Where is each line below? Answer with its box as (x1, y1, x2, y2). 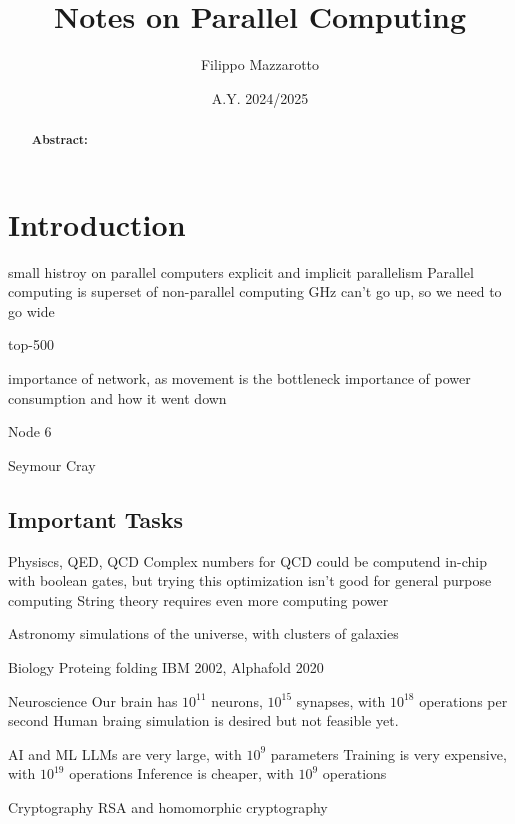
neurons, (211, 690, 263, 711)
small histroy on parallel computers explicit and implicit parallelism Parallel (8, 261, 474, 282)
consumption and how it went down (8, 387, 227, 408)
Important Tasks (8, 503, 184, 534)
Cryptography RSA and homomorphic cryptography (8, 797, 328, 817)
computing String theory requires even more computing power (8, 589, 389, 610)
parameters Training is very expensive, (270, 743, 507, 764)
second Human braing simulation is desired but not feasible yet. (8, 710, 399, 731)
